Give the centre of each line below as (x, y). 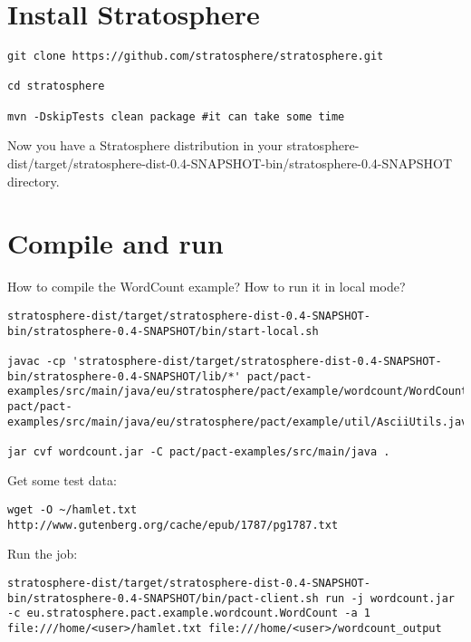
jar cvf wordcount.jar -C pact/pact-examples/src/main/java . (199, 451)
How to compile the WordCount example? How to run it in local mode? (207, 287)
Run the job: (43, 554)
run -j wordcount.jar (389, 598)
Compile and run (115, 243)
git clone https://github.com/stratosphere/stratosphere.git (196, 57)
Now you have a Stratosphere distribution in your (145, 145)
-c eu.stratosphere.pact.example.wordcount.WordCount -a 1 (189, 613)
